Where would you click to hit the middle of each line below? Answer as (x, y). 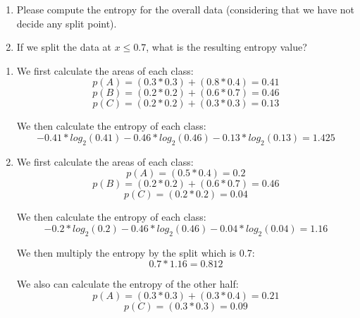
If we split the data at (64, 47)
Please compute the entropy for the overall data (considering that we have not (186, 9)
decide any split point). (67, 23)
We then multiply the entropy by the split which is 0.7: (136, 252)
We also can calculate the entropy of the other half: (128, 284)
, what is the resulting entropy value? (226, 47)
